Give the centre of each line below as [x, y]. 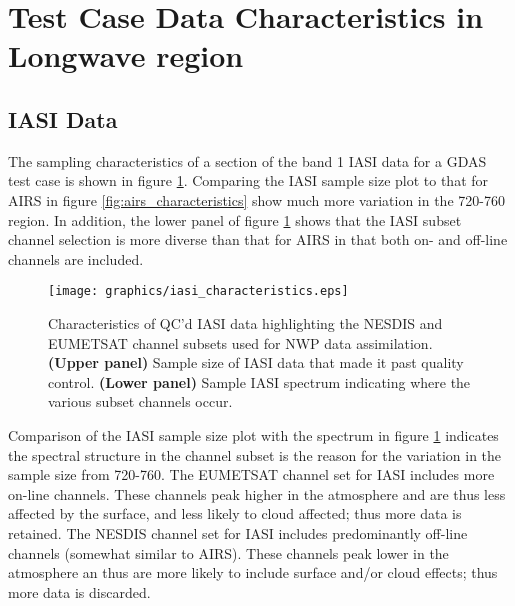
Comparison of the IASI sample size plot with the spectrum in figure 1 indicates [253, 434]
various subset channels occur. [140, 401]
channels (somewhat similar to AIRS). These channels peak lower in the [228, 552]
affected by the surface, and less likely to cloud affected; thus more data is [235, 513]
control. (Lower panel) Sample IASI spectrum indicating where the [259, 381]
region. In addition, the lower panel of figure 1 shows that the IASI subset [235, 219]
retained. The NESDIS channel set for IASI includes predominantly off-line [238, 532]
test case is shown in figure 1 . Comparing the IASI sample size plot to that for [248, 180]
